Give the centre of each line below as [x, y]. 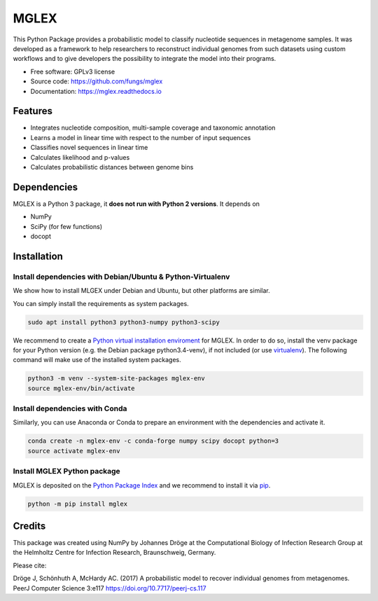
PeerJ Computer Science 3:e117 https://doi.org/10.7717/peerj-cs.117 [110, 588]
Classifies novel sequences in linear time [89, 148]
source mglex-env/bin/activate [82, 388]
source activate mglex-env [74, 451]
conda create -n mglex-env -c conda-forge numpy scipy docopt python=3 [153, 441]
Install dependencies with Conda [70, 408]
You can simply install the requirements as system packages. [101, 303]
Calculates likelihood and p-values [80, 157]
